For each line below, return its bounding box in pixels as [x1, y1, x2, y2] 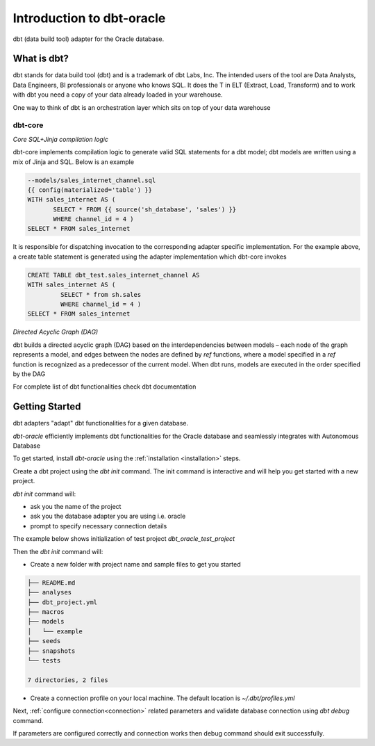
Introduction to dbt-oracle [12, 10, 166, 26]
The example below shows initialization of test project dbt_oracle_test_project [12, 535, 235, 543]
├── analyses [27, 588, 72, 597]
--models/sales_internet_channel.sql [27, 176, 156, 184]
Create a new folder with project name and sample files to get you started [30, 560, 241, 568]
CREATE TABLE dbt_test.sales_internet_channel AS [27, 271, 200, 279]
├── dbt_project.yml [27, 598, 97, 606]
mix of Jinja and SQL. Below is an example [12, 157, 135, 166]
